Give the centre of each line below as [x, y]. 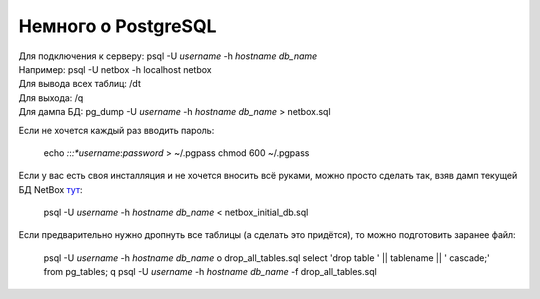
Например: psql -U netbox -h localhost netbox [115, 69]
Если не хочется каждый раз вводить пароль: [116, 130]
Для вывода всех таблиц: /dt [80, 84]
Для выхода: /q [51, 97]
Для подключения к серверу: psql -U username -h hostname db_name [168, 56]
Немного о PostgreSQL [117, 26]
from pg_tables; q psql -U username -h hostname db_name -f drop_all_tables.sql [210, 272]
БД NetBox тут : [50, 189]
